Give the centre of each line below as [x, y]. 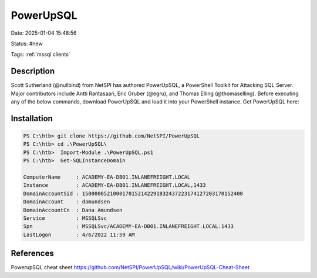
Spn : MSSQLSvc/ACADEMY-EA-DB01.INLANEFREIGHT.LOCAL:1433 [129, 227]
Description [33, 71]
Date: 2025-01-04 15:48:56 [44, 33]
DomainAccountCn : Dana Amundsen [73, 210]
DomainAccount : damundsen [67, 202]
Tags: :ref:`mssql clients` [41, 54]
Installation [32, 118]
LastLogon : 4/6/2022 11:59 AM [79, 235]
